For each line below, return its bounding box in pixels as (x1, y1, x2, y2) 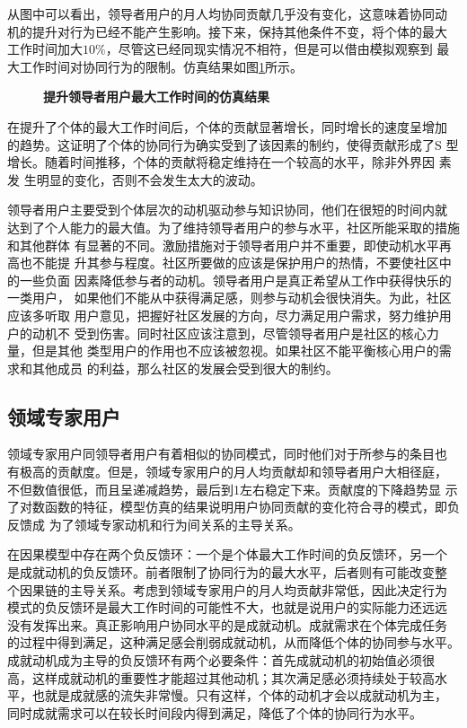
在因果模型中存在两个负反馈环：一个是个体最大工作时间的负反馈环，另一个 (7, 545, 447, 564)
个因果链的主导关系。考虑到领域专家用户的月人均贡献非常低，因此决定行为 (7, 580, 447, 599)
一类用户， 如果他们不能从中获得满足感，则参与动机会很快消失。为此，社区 (7, 288, 452, 307)
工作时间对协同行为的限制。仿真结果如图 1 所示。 (19, 57, 303, 75)
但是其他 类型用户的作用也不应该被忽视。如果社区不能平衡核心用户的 (31, 341, 439, 360)
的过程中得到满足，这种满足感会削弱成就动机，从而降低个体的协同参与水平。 (7, 633, 460, 652)
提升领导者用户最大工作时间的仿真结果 (43, 87, 269, 106)
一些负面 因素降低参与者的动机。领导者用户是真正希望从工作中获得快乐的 (19, 270, 452, 289)
